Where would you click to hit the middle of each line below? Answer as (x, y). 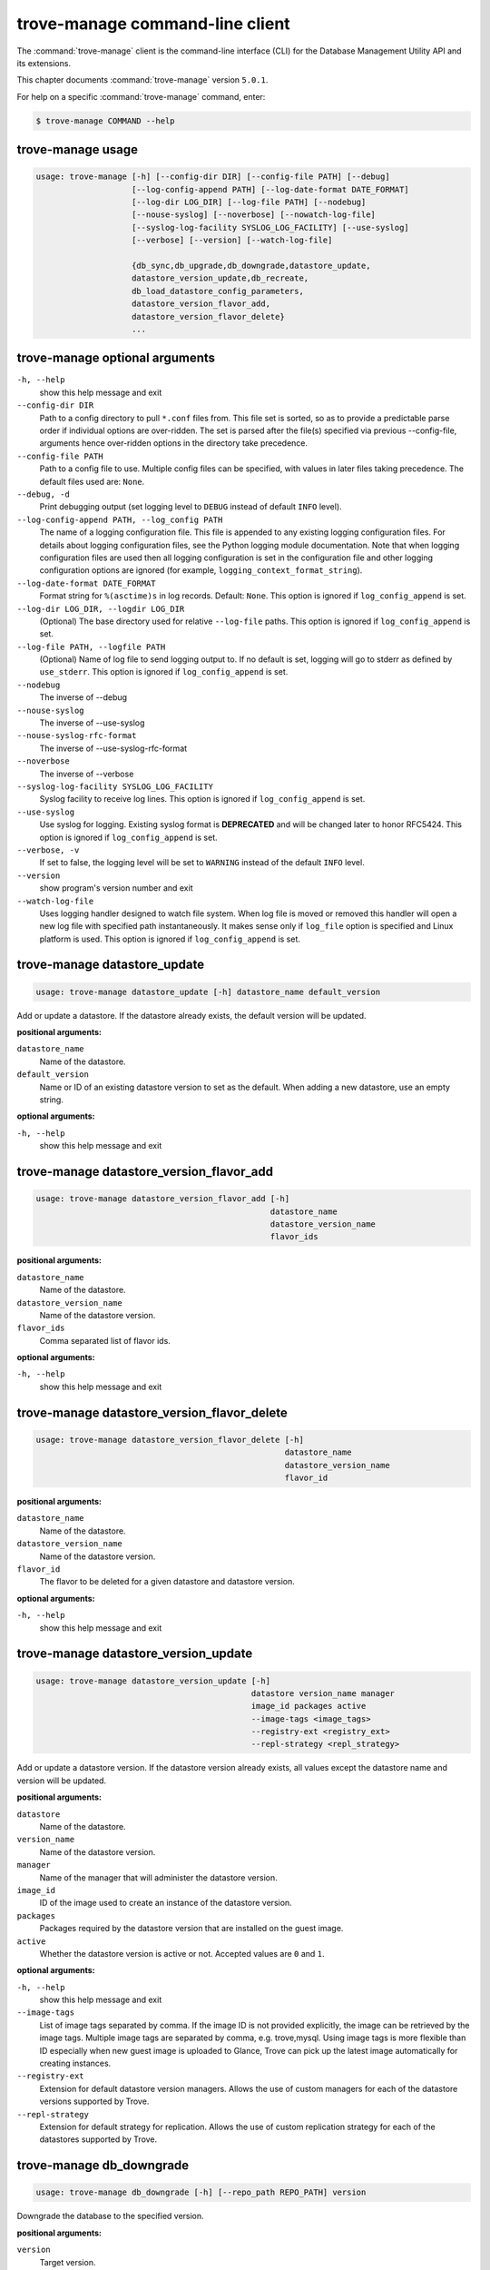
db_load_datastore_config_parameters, (218, 291)
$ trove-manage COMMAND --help (106, 121)
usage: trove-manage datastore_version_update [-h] (153, 1681)
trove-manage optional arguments (116, 358)
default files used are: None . (92, 481)
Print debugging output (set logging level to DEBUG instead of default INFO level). (191, 507)
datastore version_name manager (323, 1693)
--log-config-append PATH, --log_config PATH (120, 519)
